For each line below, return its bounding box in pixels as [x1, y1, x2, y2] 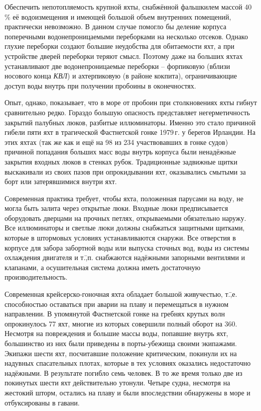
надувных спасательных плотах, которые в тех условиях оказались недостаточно [5, 358, 251, 368]
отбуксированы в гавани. [5, 397, 80, 407]
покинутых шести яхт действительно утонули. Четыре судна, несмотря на [5, 377, 230, 388]
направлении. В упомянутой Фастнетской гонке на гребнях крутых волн [5, 308, 225, 319]
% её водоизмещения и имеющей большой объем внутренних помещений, [5, 11, 231, 22]
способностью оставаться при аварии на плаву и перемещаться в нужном [5, 298, 229, 309]
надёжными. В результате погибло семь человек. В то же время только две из [5, 367, 242, 378]
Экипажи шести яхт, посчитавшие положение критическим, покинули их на [5, 348, 237, 358]
